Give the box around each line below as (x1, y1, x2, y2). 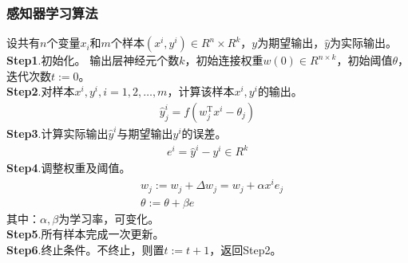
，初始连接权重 (184, 52, 263, 69)
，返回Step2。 (209, 241, 282, 257)
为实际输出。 (330, 34, 398, 51)
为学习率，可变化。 (58, 210, 160, 226)
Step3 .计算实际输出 (6, 125, 109, 142)
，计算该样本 (167, 83, 235, 100)
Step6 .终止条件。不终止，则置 (6, 241, 164, 257)
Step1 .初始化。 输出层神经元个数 (6, 52, 180, 69)
